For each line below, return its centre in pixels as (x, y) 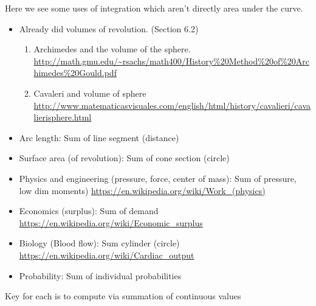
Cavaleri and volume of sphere (90, 93)
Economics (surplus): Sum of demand (89, 211)
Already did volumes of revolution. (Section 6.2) (109, 28)
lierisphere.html (63, 117)
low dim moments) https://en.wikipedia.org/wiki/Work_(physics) (142, 190)
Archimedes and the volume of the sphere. (112, 49)
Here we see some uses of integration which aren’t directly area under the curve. (154, 8)
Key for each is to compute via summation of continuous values (123, 296)
